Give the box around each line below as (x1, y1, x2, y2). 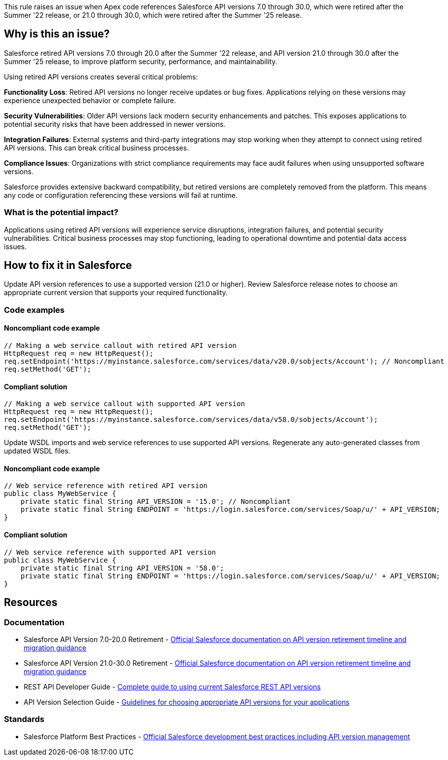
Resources (4, 596, 58, 609)
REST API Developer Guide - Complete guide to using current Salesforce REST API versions (24, 682, 321, 691)
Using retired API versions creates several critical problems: (4, 72, 198, 81)
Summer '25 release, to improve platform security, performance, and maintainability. (4, 57, 277, 66)
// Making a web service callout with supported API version (4, 400, 245, 408)
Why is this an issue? (4, 28, 110, 40)
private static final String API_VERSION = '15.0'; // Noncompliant (20, 497, 291, 506)
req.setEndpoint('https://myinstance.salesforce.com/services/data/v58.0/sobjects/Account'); (4, 416, 378, 424)
